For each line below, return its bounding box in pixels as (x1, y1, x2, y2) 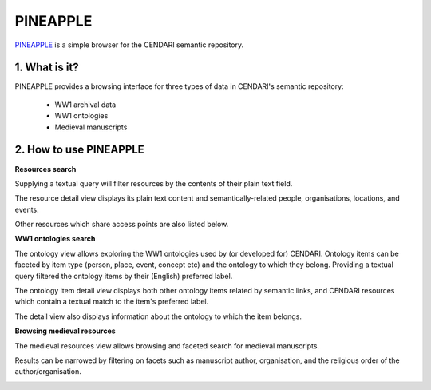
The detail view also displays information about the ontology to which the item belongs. (14, 312, 302, 321)
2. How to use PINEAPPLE (14, 143, 145, 157)
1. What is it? (14, 61, 79, 74)
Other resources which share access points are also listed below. (14, 220, 229, 229)
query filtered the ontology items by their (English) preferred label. (14, 271, 233, 281)
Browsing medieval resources (14, 326, 116, 336)
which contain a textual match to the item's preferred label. (14, 296, 209, 307)
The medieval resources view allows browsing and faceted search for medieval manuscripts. (14, 340, 319, 351)
